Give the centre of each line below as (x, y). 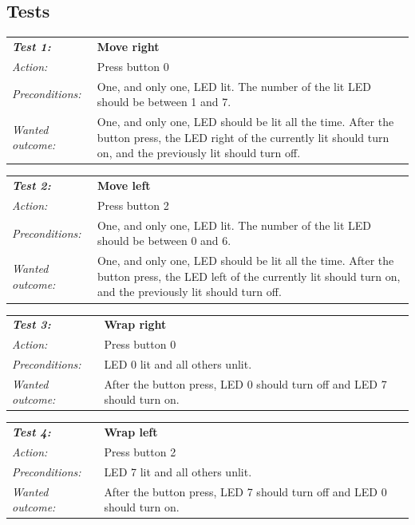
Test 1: (32, 46)
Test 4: (32, 432)
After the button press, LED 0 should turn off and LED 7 (245, 383)
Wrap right (135, 324)
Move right (128, 46)
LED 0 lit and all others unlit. (178, 363)
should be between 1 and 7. (164, 102)
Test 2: (32, 186)
